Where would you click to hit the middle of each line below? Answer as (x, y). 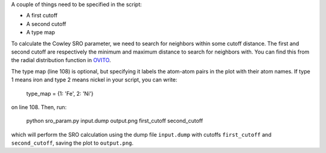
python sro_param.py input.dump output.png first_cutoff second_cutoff (115, 121)
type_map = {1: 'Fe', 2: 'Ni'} (60, 93)
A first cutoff (42, 16)
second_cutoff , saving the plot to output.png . (72, 143)
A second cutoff (46, 23)
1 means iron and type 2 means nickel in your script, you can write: (94, 80)
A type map (41, 33)
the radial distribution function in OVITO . (61, 60)
